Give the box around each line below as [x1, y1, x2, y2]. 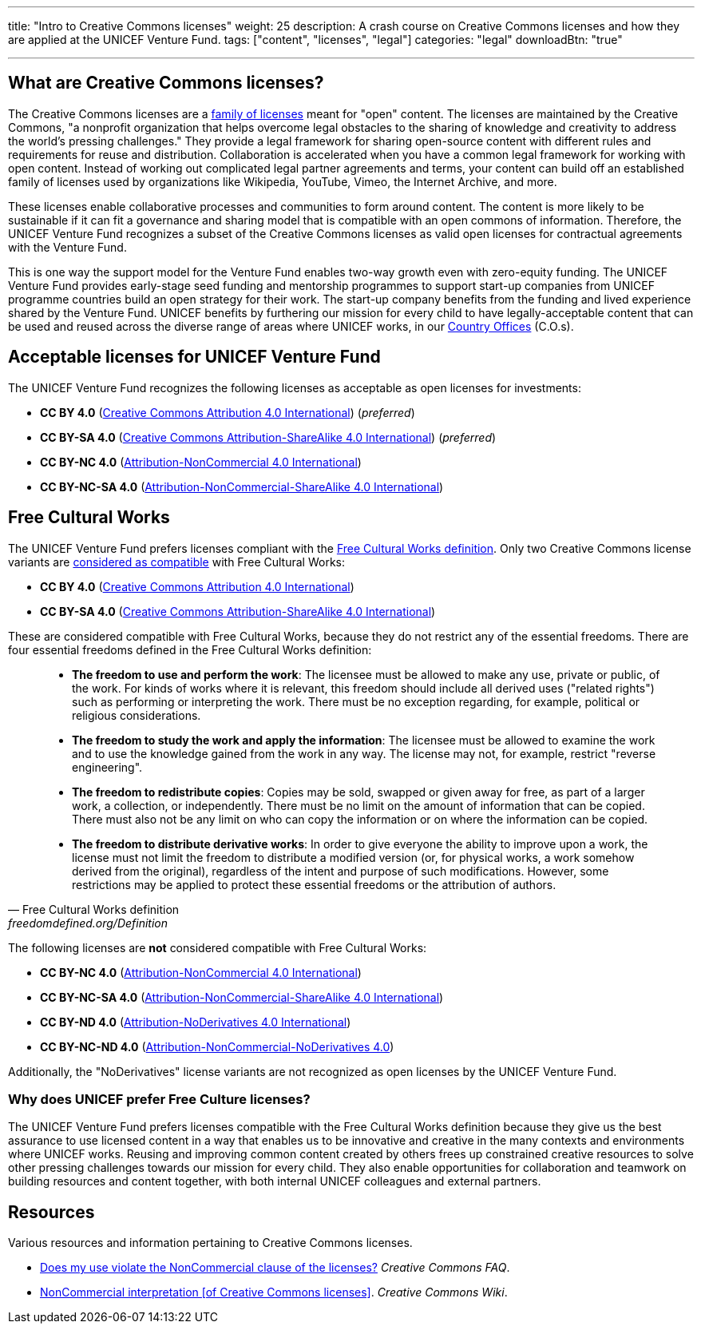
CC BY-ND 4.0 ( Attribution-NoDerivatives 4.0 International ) [40, 1014, 351, 1029]
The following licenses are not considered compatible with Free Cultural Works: [8, 940, 427, 955]
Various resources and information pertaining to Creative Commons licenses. [8, 1236, 413, 1250]
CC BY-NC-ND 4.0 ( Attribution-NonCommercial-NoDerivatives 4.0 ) [40, 1039, 394, 1054]
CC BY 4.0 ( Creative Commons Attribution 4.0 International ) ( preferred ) [40, 405, 415, 419]
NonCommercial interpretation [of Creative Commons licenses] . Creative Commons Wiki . [40, 1285, 508, 1300]
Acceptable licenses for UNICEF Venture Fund [8, 347, 381, 367]
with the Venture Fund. [8, 240, 127, 254]
